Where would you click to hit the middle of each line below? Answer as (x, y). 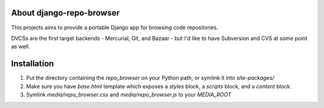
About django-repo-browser (65, 13)
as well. (20, 47)
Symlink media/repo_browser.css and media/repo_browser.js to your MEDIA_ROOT (129, 94)
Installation (32, 64)
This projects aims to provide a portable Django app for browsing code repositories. (115, 27)
